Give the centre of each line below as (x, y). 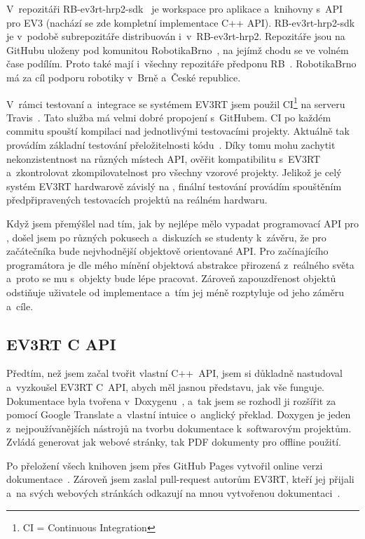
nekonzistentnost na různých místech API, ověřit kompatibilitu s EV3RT (164, 158)
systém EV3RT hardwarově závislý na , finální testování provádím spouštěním (174, 186)
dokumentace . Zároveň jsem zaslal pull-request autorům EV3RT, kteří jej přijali (180, 479)
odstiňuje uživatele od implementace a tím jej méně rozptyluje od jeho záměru (175, 292)
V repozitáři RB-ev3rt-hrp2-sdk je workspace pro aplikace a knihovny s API (175, 8)
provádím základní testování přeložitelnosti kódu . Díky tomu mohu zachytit (171, 145)
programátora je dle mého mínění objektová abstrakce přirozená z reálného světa (180, 264)
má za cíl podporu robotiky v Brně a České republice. (124, 77)
